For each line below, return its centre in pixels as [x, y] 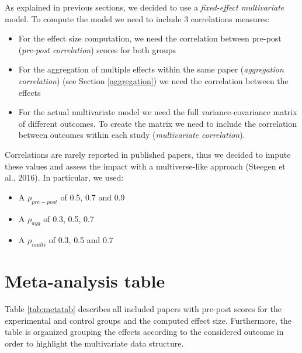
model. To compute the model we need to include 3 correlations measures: [137, 18]
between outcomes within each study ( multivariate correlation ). [132, 135]
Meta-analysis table [85, 281]
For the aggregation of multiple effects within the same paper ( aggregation [151, 69]
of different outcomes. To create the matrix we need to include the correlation [158, 123]
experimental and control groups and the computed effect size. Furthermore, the [148, 320]
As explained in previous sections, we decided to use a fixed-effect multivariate [145, 7]
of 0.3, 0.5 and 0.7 [81, 240]
